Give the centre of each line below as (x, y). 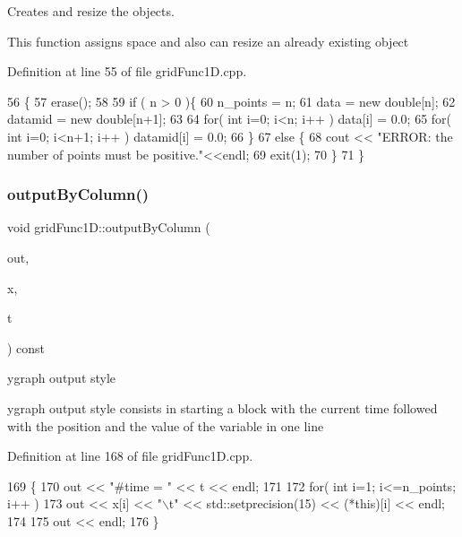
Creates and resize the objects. (91, 11)
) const (26, 347)
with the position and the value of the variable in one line (166, 425)
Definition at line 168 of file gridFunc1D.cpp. (130, 456)
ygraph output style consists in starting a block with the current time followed (222, 407)
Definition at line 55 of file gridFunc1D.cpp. (127, 71)
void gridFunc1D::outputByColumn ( (109, 227)
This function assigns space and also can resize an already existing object (208, 41)
